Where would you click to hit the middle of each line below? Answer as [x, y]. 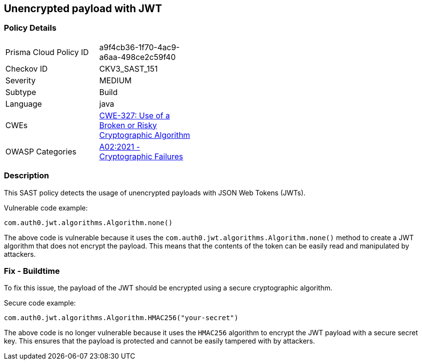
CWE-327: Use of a [135, 115]
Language [24, 104]
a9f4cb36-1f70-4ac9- [140, 47]
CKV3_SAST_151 [129, 68]
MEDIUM [115, 80]
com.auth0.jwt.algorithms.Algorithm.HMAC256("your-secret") [121, 318]
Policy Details [30, 28]
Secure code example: [40, 303]
